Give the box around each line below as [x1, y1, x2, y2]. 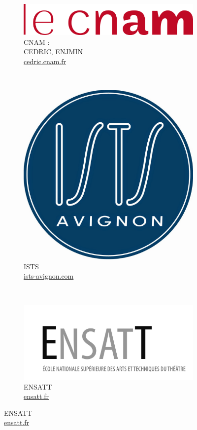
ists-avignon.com [24, 271, 74, 281]
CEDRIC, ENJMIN [24, 46, 83, 57]
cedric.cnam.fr [24, 56, 66, 66]
